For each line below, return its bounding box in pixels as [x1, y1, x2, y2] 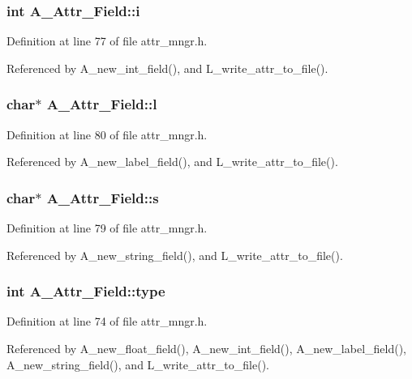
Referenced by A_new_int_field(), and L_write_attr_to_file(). [6, 59, 328, 76]
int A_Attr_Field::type [6, 281, 165, 301]
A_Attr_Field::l [46, 94, 157, 114]
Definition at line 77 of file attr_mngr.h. [6, 32, 208, 49]
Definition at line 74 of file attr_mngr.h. [6, 313, 208, 330]
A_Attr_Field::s [46, 187, 159, 207]
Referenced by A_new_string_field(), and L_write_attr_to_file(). [6, 246, 343, 263]
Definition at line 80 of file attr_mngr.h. [6, 126, 208, 143]
